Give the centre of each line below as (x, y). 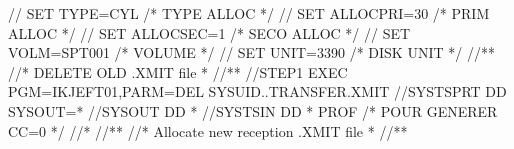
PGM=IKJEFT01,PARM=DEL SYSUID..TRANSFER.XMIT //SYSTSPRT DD (257, 91)
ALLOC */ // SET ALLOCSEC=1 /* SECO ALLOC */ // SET (209, 32)
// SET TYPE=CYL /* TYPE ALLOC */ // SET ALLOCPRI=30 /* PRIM (249, 13)
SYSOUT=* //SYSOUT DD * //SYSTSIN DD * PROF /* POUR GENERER (253, 110)
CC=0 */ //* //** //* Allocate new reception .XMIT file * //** (208, 130)
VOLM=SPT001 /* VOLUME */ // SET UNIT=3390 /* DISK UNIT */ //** (251, 52)
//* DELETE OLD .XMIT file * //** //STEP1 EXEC (178, 71)
